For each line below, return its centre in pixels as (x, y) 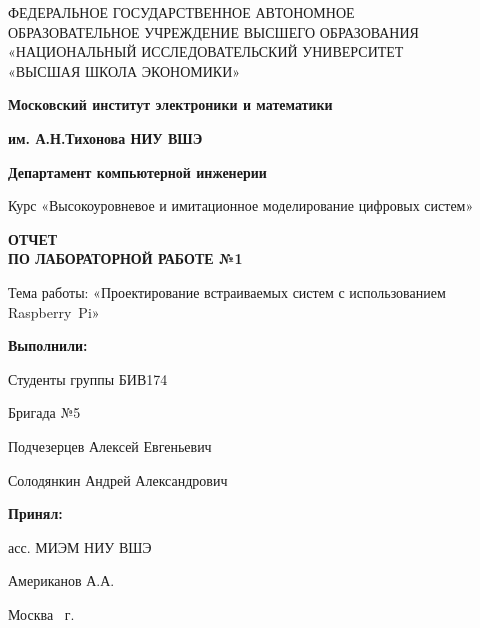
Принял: (35, 513)
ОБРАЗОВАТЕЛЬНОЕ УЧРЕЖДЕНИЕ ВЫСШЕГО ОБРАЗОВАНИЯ (213, 31)
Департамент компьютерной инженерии (137, 171)
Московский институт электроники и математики (170, 104)
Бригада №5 (44, 412)
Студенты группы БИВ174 (88, 378)
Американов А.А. (61, 580)
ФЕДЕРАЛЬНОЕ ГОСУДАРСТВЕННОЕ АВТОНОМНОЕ (181, 12)
